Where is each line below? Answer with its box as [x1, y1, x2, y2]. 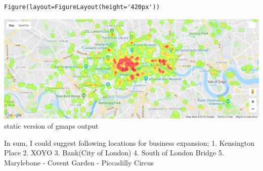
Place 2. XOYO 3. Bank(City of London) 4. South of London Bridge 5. [4, 147, 224, 158]
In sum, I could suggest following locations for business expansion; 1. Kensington [4, 137, 255, 148]
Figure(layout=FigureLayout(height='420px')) [4, 4, 160, 11]
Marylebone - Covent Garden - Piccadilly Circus [4, 157, 154, 167]
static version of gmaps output [4, 120, 99, 131]
